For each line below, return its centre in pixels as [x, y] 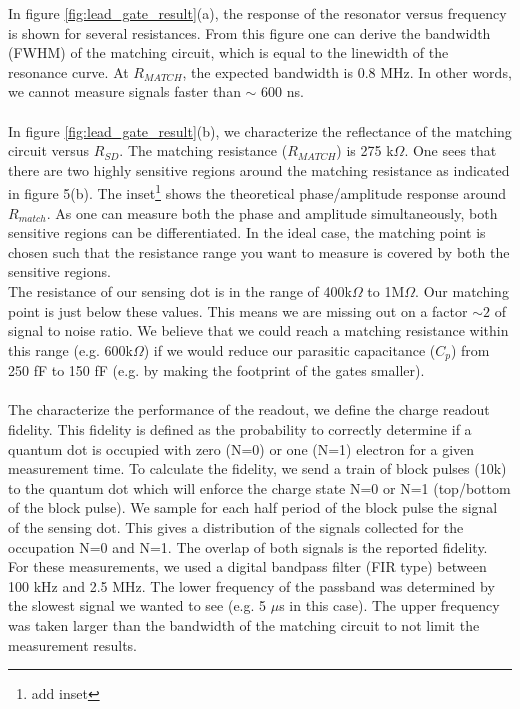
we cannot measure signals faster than [124, 91]
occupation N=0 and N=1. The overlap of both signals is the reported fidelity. [248, 546]
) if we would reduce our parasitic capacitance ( [289, 349]
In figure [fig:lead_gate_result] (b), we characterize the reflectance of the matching [260, 130]
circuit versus [49, 150]
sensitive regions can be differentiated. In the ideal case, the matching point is [247, 232]
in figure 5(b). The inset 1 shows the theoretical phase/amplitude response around [257, 191]
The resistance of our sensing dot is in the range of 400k [180, 290]
